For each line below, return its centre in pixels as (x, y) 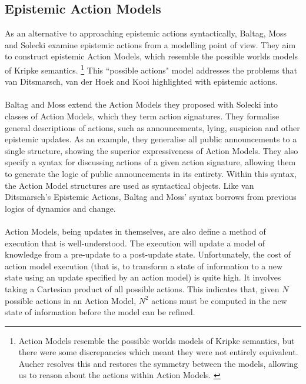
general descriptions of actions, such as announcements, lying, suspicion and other (152, 127)
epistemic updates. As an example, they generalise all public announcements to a (151, 139)
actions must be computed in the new (219, 300)
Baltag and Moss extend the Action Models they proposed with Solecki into (142, 104)
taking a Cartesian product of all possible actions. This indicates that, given (142, 288)
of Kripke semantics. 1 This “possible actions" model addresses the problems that (151, 69)
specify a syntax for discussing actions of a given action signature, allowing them (150, 162)
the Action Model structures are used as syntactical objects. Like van (129, 185)
